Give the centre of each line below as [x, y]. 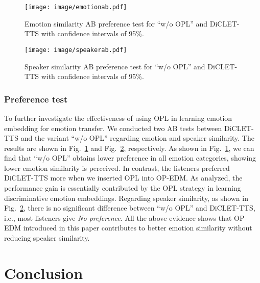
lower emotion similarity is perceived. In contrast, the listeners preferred [117, 168]
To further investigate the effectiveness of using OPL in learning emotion [118, 118]
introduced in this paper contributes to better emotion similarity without [138, 228]
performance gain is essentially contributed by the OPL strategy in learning [123, 188]
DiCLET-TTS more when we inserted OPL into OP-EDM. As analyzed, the [123, 178]
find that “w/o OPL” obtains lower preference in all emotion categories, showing [130, 158]
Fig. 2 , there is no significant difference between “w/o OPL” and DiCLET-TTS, [130, 208]
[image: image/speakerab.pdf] [76, 50]
